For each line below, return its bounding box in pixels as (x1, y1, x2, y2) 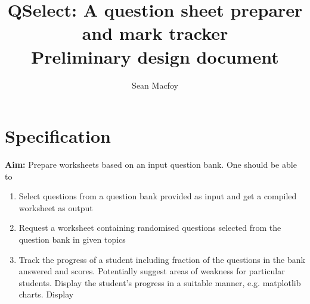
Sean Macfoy (132, 79, 178, 91)
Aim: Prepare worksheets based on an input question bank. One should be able (5, 158, 297, 171)
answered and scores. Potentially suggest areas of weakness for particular (18, 265, 285, 277)
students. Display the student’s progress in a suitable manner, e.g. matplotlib (18, 276, 301, 289)
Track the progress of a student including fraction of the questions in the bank (18, 253, 305, 265)
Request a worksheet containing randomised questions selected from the (18, 221, 281, 234)
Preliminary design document (31, 44, 279, 68)
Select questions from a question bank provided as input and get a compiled (18, 190, 297, 202)
